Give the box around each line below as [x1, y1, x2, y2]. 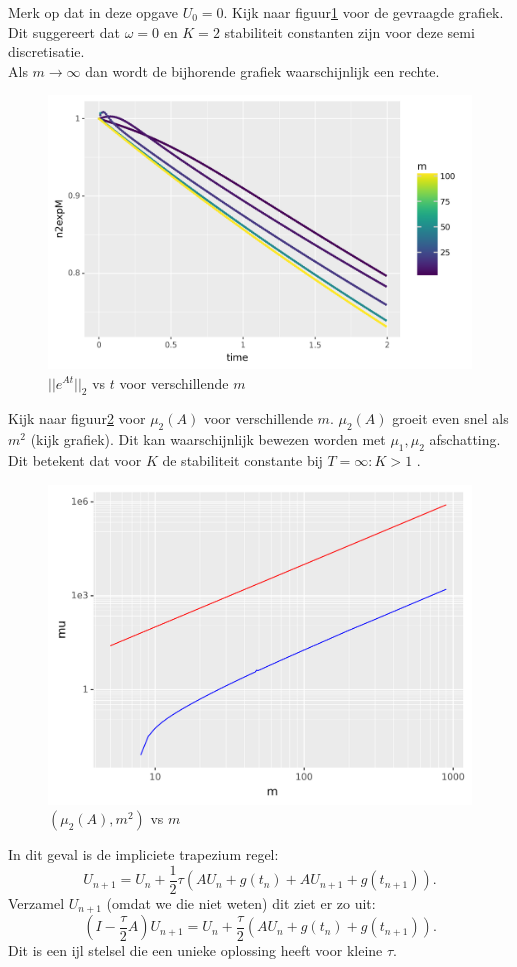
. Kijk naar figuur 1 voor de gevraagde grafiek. [223, 2, 504, 22]
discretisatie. [8, 41, 85, 62]
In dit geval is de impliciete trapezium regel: [8, 844, 279, 865]
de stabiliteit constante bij [162, 449, 323, 470]
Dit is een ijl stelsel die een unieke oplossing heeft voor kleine [8, 940, 383, 961]
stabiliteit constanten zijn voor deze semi [224, 21, 475, 42]
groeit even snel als [392, 408, 509, 429]
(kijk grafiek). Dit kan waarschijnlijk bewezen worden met [30, 429, 386, 450]
